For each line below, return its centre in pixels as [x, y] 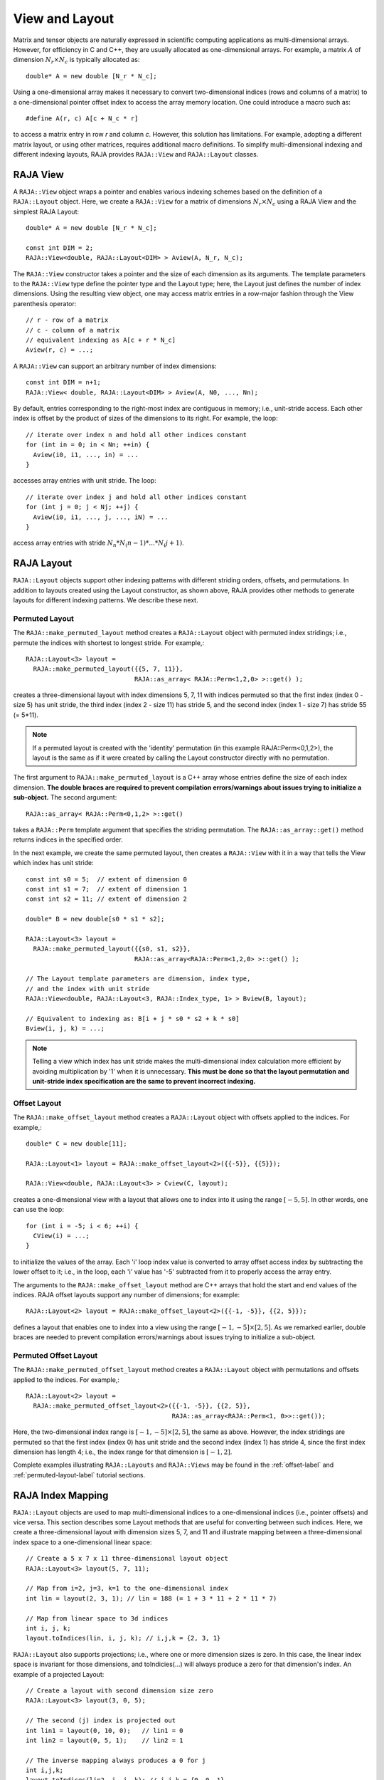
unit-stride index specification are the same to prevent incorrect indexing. [144, 1081]
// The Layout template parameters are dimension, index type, [138, 979]
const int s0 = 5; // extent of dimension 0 [107, 879]
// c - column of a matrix [73, 330]
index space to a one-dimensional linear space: [82, 1542]
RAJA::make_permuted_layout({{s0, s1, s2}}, [112, 949]
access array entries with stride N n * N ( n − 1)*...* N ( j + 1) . [98, 544]
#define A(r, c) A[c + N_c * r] [82, 118]
